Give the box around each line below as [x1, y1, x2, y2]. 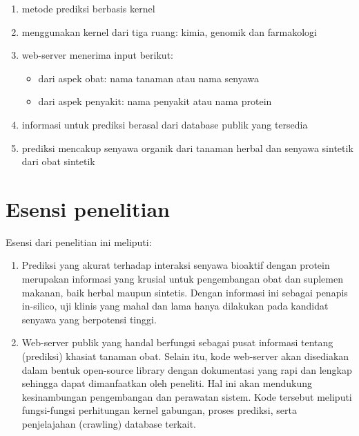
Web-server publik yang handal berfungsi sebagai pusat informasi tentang [21, 335, 333, 350]
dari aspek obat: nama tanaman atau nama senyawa [38, 70, 260, 85]
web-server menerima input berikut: [21, 48, 173, 62]
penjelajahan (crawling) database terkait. [21, 417, 196, 430]
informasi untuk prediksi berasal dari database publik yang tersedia [21, 117, 308, 131]
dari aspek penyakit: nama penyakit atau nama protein [38, 94, 272, 108]
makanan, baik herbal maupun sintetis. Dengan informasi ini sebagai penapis [21, 285, 348, 299]
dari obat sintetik [21, 154, 95, 169]
